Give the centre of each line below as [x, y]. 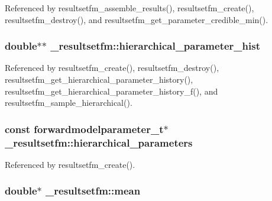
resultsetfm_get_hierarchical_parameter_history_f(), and [111, 91]
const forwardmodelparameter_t [84, 129]
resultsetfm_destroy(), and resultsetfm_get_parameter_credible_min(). [137, 19]
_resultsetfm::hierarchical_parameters [99, 142]
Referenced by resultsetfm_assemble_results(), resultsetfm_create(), [129, 8]
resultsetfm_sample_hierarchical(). [69, 103]
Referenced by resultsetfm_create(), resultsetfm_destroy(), [112, 68]
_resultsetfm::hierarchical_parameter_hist [155, 46]
